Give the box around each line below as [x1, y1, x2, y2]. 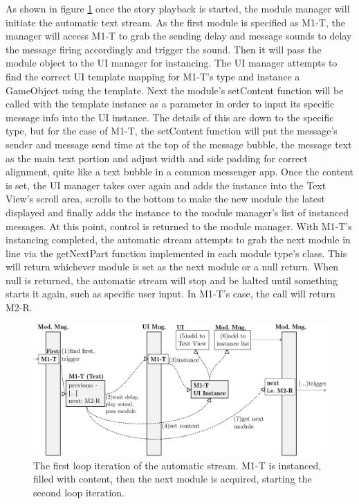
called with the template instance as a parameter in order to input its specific [6, 96, 335, 111]
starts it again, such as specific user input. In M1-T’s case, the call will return [6, 286, 335, 301]
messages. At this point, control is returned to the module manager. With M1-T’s [6, 218, 352, 233]
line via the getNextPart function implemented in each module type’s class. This [6, 245, 347, 260]
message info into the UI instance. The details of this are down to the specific [6, 110, 334, 124]
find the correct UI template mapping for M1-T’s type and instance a [6, 69, 300, 83]
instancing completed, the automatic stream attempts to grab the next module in [6, 232, 351, 247]
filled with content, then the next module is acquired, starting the [33, 471, 312, 486]
